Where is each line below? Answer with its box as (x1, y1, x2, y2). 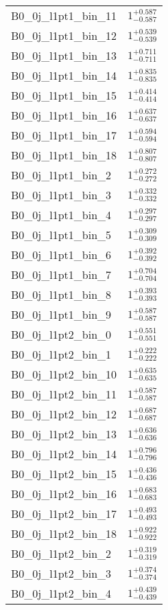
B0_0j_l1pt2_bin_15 (11, 466, 117, 482)
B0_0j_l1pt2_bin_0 (11, 326, 112, 342)
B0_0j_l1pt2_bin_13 (11, 426, 117, 442)
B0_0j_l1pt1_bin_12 (11, 27, 117, 43)
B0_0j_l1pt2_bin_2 (11, 545, 112, 561)
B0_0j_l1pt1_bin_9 (11, 306, 112, 322)
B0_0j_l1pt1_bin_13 (11, 47, 117, 63)
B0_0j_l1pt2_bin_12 (11, 406, 117, 422)
